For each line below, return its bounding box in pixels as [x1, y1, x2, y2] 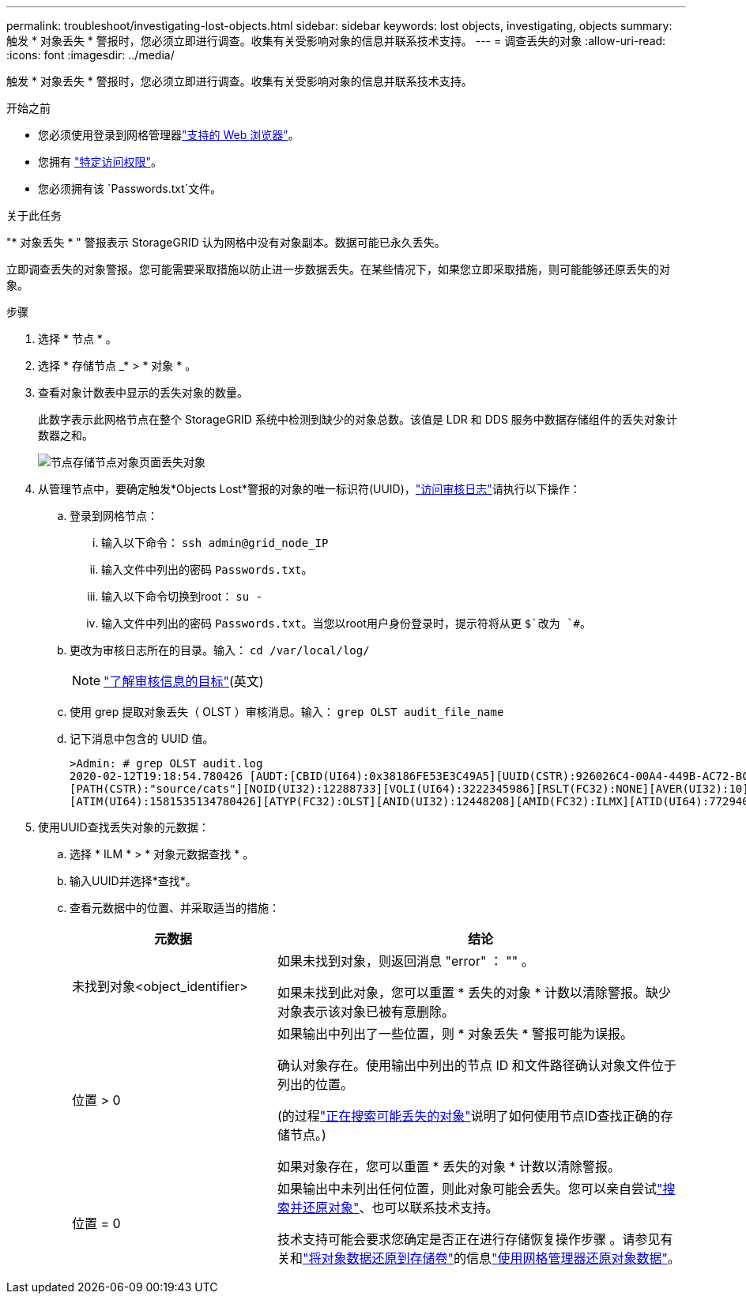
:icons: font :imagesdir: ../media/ [6, 48, 175, 62]
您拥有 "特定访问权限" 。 [38, 155, 162, 168]
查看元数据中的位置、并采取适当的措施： [70, 901, 280, 914]
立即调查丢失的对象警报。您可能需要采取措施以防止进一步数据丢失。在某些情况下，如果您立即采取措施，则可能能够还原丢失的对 [6, 262, 670, 276]
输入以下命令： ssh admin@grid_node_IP [101, 536, 329, 549]
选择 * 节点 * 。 [38, 332, 117, 345]
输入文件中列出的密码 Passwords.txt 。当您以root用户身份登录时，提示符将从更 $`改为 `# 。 [101, 616, 592, 630]
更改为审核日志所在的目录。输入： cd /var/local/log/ [70, 643, 370, 657]
